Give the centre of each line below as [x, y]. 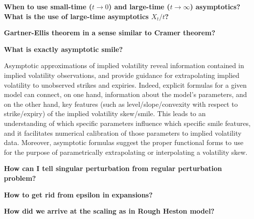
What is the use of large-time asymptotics [76, 16]
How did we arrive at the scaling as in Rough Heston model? [109, 211]
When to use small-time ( [48, 6]
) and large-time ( [139, 6]
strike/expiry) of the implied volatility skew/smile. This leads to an [105, 113]
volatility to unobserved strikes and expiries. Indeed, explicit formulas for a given [126, 85]
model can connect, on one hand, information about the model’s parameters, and [126, 94]
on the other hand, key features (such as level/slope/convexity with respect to [121, 104]
